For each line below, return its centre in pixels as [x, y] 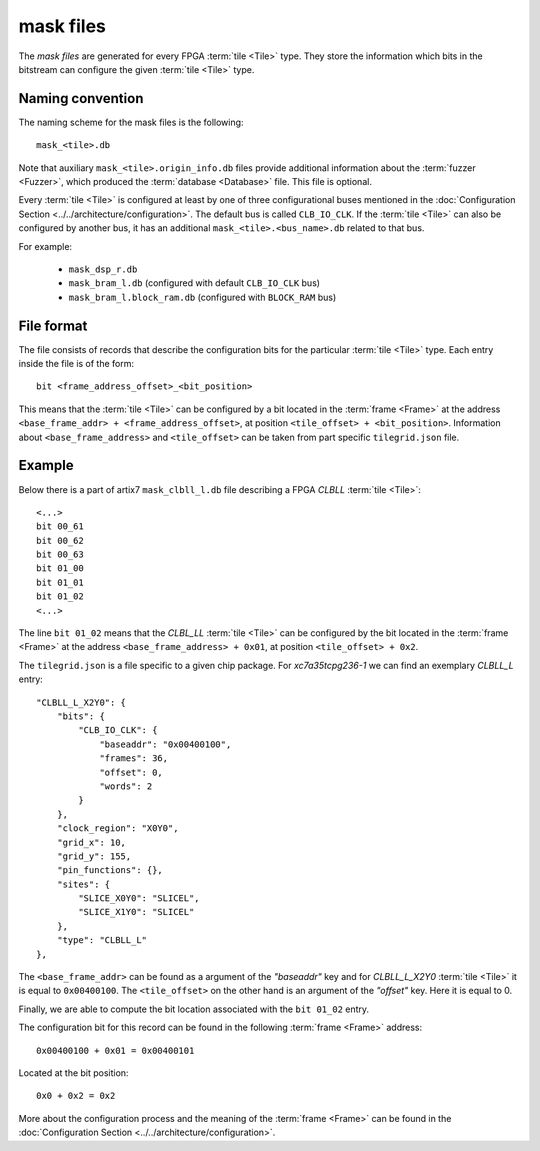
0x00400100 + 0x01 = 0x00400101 [115, 1050]
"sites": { [83, 884]
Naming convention [81, 98]
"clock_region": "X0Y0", [117, 828]
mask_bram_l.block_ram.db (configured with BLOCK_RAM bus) [202, 297]
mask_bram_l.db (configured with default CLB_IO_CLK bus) [194, 283]
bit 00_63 [60, 554]
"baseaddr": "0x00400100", [165, 744]
